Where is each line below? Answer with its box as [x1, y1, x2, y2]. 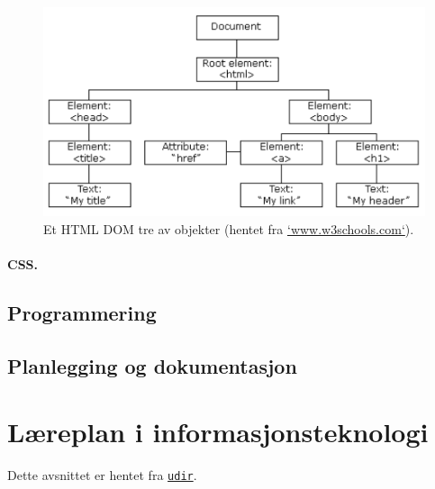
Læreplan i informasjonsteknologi [7, 413, 429, 450]
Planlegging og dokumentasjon [7, 351, 297, 379]
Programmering [7, 299, 157, 327]
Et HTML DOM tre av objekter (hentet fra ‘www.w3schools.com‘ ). [43, 219, 414, 238]
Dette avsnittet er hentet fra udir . [7, 466, 197, 484]
